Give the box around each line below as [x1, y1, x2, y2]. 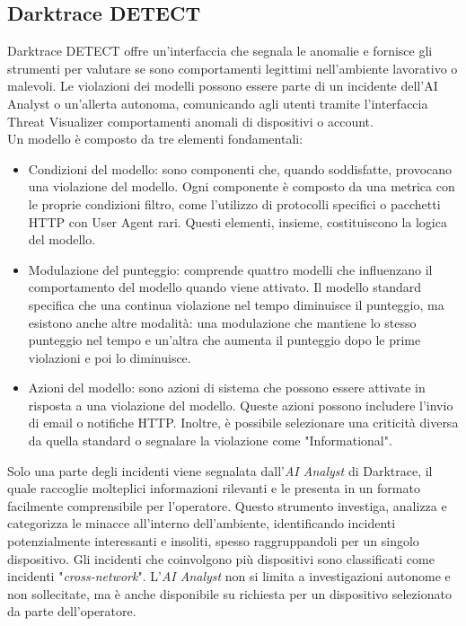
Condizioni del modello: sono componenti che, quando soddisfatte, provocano [28, 159, 453, 178]
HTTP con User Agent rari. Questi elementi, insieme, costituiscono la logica [28, 212, 447, 231]
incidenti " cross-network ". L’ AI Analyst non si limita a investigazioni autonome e [7, 567, 451, 586]
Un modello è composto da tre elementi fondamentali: [7, 129, 303, 148]
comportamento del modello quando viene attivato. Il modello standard [28, 278, 422, 296]
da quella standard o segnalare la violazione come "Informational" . [28, 431, 392, 450]
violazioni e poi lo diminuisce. [28, 348, 191, 366]
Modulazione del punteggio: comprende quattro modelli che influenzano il [28, 260, 433, 278]
